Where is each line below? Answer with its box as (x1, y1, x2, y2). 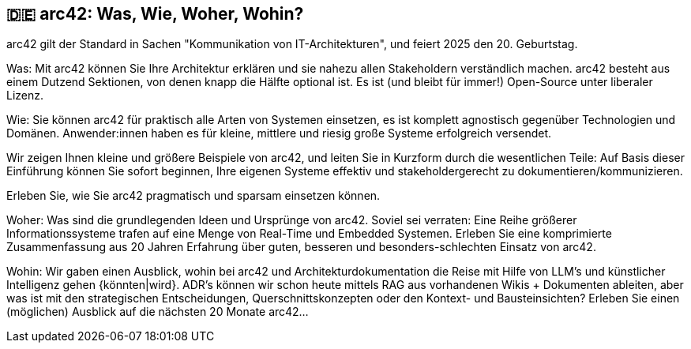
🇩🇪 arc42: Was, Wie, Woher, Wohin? (6, 4, 304, 24)
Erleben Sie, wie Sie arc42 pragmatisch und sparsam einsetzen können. (6, 189, 381, 203)
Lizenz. (6, 88, 44, 103)
